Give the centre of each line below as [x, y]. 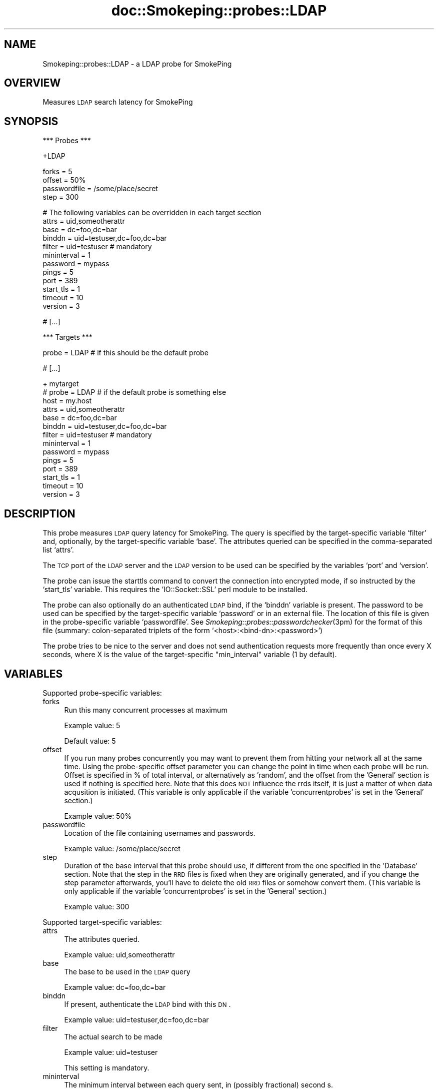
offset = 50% [64, 180]
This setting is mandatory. [107, 1067]
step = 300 [61, 197]
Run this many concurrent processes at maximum [146, 710]
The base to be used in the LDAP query [127, 971]
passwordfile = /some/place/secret [100, 189]
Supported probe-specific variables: [102, 693]
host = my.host [67, 401]
